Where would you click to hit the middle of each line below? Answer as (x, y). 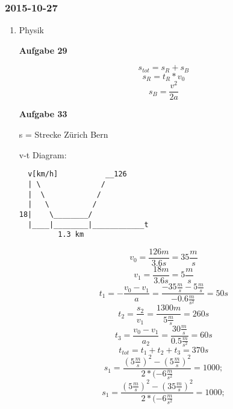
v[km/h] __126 (77, 174)
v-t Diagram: (43, 154)
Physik (31, 30)
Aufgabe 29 (43, 50)
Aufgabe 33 (43, 114)
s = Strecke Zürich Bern (64, 134)
